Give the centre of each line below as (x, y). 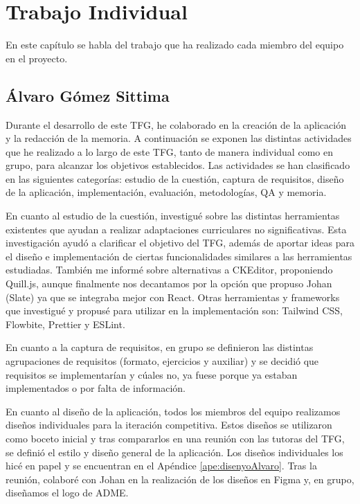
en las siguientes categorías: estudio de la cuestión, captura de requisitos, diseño (175, 178)
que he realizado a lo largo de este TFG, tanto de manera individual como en (169, 151)
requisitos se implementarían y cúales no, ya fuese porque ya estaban (152, 374)
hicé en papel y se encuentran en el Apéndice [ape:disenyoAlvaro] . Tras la (161, 466)
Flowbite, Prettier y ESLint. (65, 324)
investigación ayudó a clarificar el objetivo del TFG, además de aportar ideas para (180, 243)
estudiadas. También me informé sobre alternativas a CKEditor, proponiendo (169, 270)
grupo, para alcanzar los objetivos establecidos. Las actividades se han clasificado (178, 165)
